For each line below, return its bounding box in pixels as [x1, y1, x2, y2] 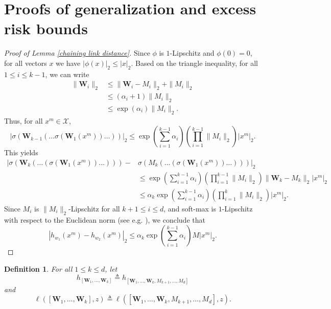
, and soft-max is [163, 203, 217, 213]
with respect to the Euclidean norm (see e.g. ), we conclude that [4, 214, 205, 225]
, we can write [45, 68, 89, 79]
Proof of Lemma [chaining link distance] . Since [4, 47, 150, 58]
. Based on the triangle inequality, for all [131, 57, 258, 68]
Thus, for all [4, 115, 43, 126]
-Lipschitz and [170, 47, 215, 58]
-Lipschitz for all [68, 203, 120, 213]
